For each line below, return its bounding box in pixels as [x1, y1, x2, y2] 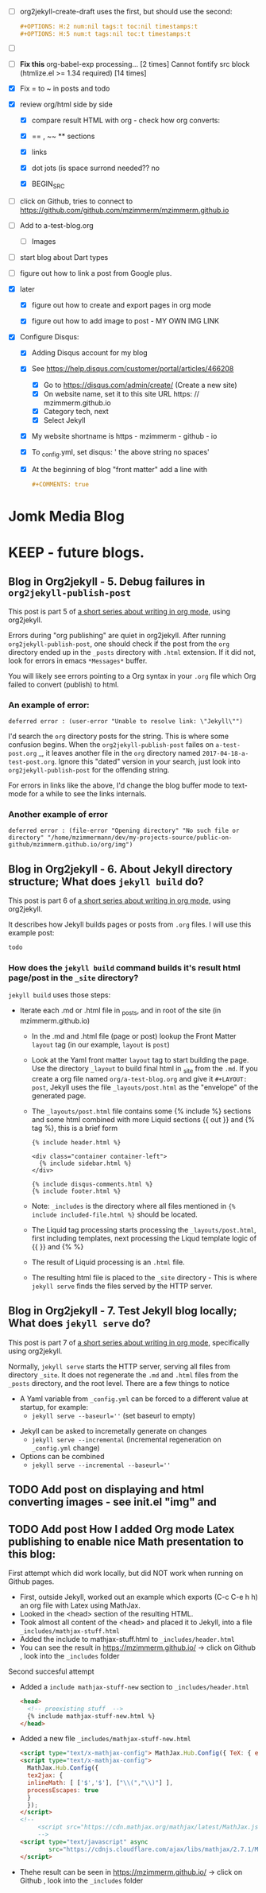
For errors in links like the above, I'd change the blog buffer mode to [8, 780, 231, 790]
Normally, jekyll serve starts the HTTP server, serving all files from [8, 1361, 231, 1371]
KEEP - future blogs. [8, 544, 145, 561]
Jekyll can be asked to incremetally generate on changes [19, 1426, 207, 1435]
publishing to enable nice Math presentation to [8, 1535, 245, 1548]
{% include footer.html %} [31, 1187, 121, 1195]
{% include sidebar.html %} [38, 1159, 133, 1167]
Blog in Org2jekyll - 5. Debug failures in [8, 575, 206, 589]
